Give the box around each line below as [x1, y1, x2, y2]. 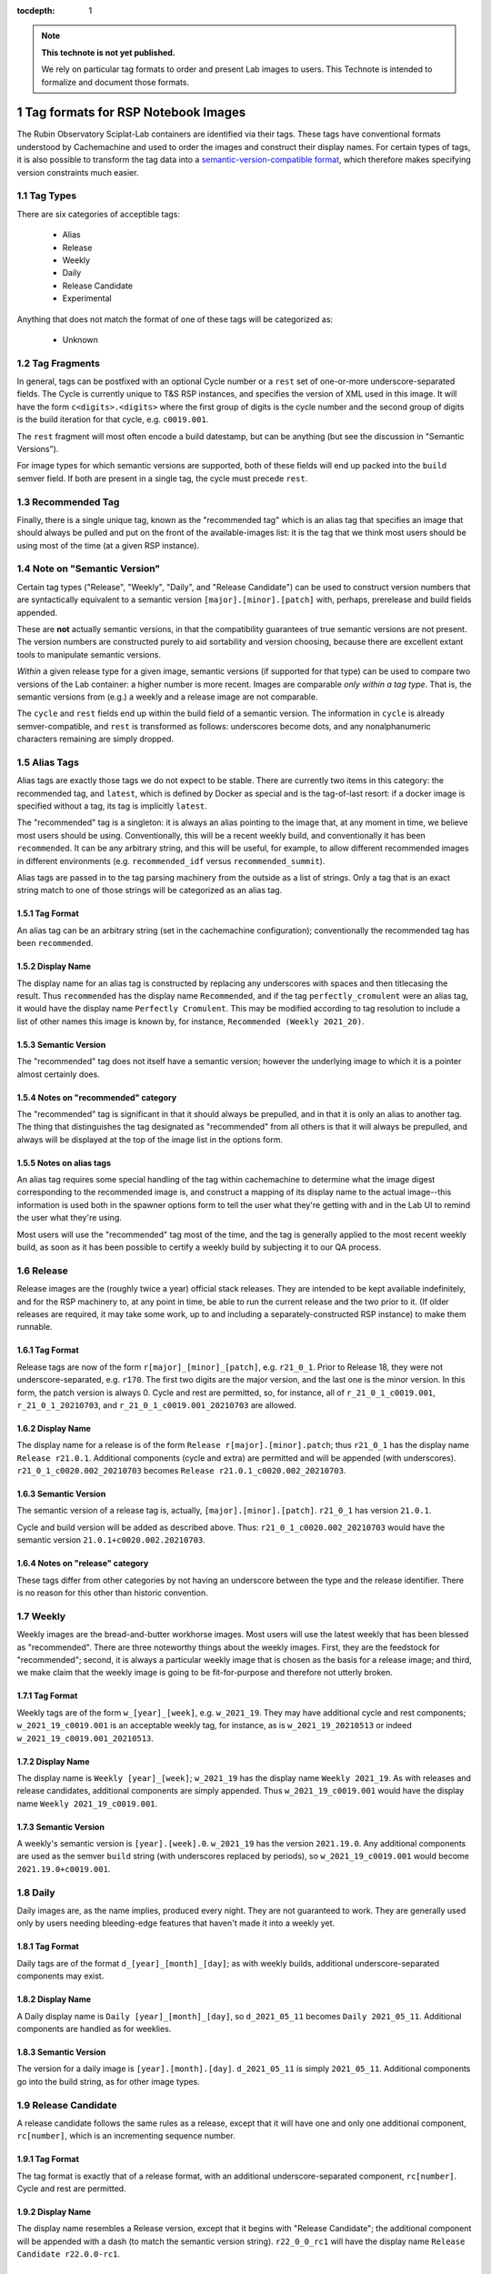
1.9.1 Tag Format [16, 2154, 79, 2165]
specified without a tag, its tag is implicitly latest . [16, 800, 208, 811]
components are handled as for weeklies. [16, 2023, 172, 2034]
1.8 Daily [16, 1886, 55, 1898]
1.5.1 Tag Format [16, 908, 79, 919]
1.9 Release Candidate [16, 2098, 117, 2111]
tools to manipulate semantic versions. [16, 649, 161, 659]
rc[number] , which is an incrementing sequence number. [16, 2130, 235, 2141]
